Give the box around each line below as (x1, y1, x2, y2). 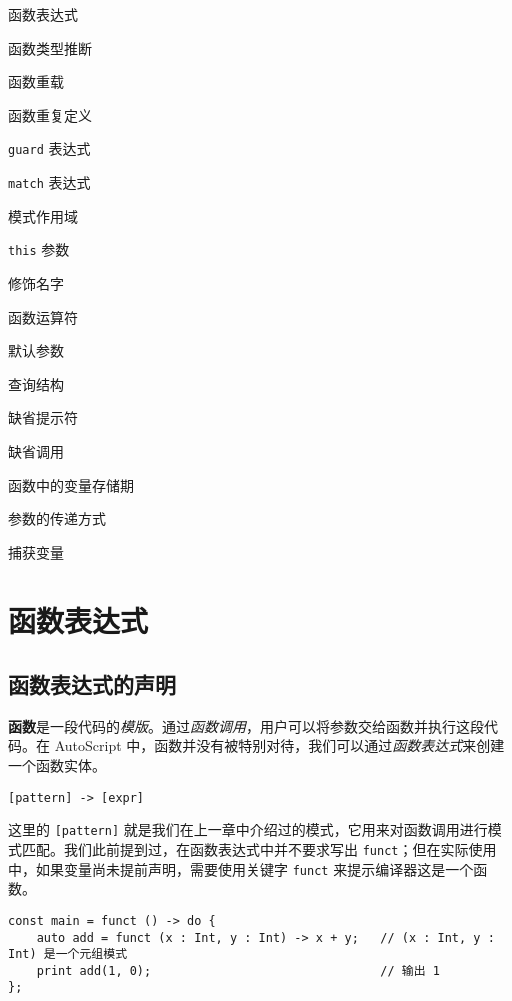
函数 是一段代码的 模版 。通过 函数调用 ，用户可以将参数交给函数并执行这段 (8, 715, 484, 736)
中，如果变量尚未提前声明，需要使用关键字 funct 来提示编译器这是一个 (8, 858, 474, 879)
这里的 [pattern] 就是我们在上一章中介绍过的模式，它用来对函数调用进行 (8, 819, 488, 840)
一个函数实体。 (8, 755, 106, 776)
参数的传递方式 (8, 508, 106, 529)
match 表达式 (8, 172, 91, 193)
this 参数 (8, 239, 70, 260)
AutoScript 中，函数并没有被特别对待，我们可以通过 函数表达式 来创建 (54, 735, 505, 756)
